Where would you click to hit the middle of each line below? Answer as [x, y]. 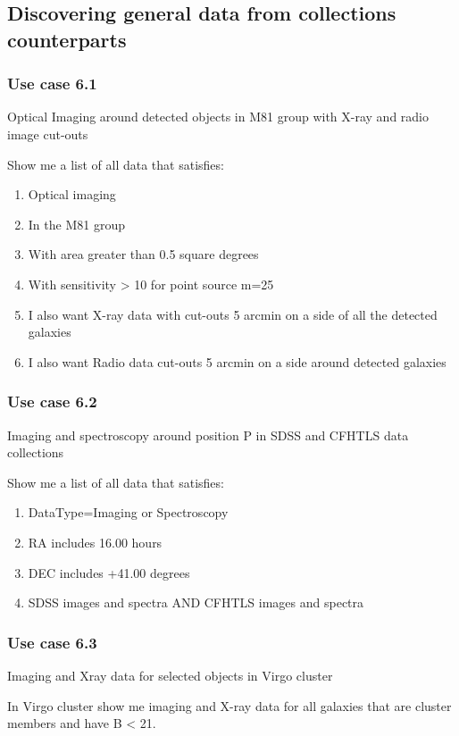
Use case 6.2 [52, 401]
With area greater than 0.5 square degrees [143, 254]
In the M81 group [76, 224]
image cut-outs [48, 134]
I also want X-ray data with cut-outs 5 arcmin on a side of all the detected [233, 314]
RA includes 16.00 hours [95, 542]
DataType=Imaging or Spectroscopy [128, 512]
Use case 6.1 [52, 84]
